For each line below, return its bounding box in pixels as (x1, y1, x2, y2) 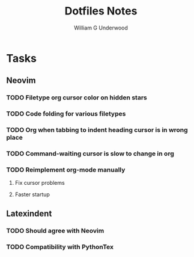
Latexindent (6, 208, 52, 218)
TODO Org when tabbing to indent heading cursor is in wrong (6, 126, 188, 134)
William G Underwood (74, 24, 128, 31)
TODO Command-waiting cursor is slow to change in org (6, 149, 174, 158)
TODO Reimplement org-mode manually (6, 166, 126, 174)
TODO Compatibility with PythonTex (6, 243, 114, 251)
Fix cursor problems (14, 179, 65, 187)
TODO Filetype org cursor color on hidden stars (6, 93, 147, 102)
